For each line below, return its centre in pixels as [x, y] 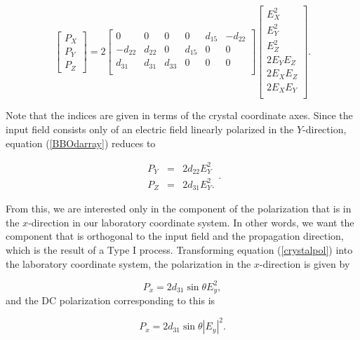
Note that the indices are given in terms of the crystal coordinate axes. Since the [179, 115]
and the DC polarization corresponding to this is [111, 300]
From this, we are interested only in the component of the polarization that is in [179, 209]
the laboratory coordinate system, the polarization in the [128, 263]
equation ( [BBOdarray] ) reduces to [81, 143]
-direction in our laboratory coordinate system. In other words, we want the [191, 222]
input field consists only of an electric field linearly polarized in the [150, 129]
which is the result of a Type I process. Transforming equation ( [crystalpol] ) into [179, 249]
